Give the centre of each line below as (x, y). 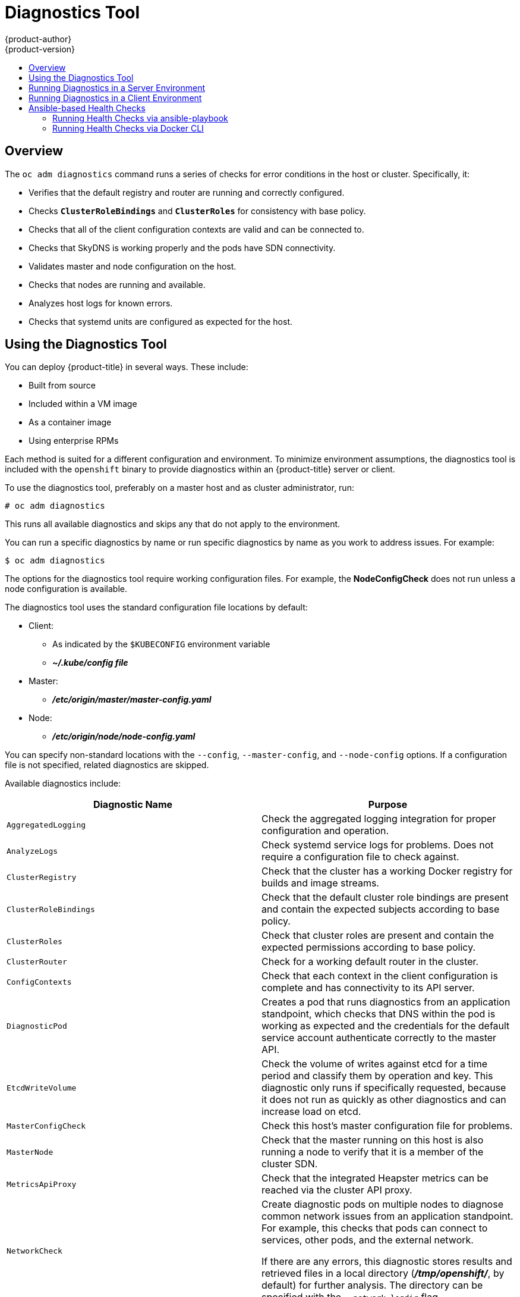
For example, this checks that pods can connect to (375, 1228)
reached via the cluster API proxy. (337, 1190)
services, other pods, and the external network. (368, 1240)
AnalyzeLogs (32, 851)
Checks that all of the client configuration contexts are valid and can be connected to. (196, 229)
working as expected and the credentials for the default (386, 1026)
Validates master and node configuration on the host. (133, 266)
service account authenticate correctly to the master (379, 1038)
